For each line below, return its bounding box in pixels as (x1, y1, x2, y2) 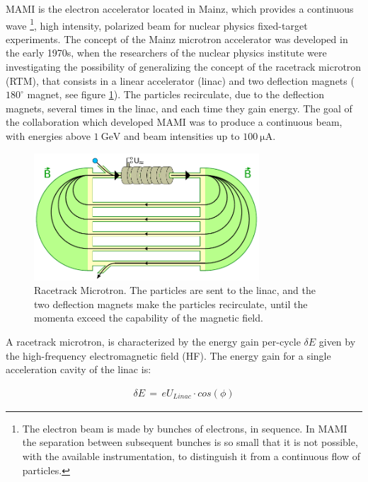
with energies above (6, 129, 91, 143)
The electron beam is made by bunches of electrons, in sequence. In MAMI (22, 421, 347, 435)
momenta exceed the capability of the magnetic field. (34, 310, 263, 325)
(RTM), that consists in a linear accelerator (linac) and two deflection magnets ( (6, 73, 355, 88)
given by (318, 334, 356, 348)
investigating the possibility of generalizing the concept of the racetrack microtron (6, 59, 362, 74)
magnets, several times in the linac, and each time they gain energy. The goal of (6, 100, 352, 115)
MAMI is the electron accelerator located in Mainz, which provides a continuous (6, 1, 354, 16)
